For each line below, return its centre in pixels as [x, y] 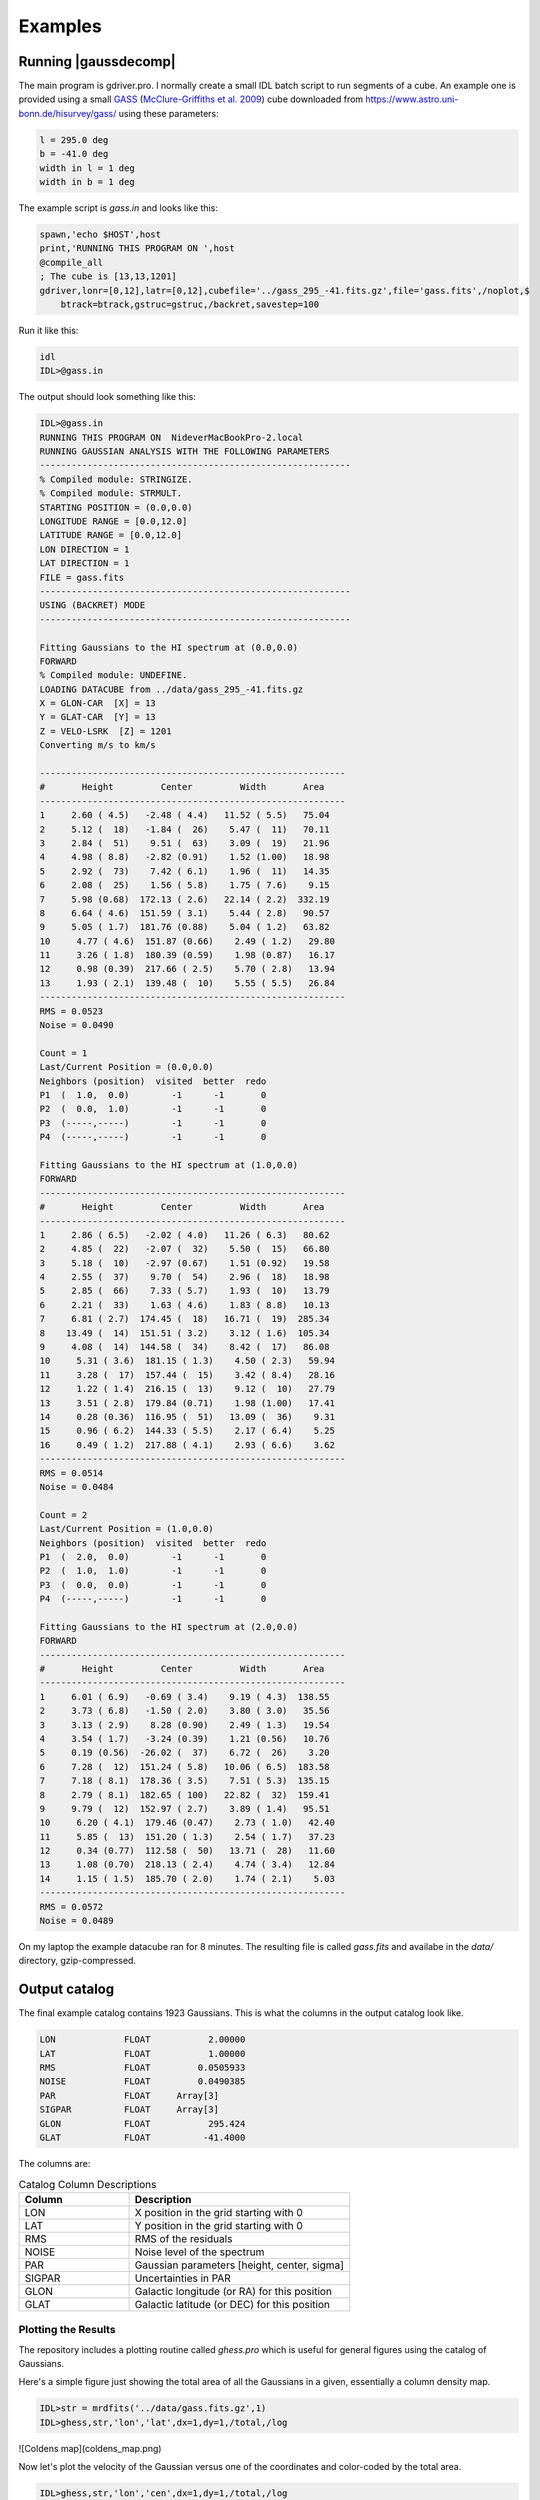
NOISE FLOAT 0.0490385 [142, 2081]
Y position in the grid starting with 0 [219, 2225]
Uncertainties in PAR [183, 2278]
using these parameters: [168, 113]
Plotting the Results [67, 2330]
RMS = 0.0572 [71, 1906]
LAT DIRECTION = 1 [84, 563]
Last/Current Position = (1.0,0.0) [126, 1529]
